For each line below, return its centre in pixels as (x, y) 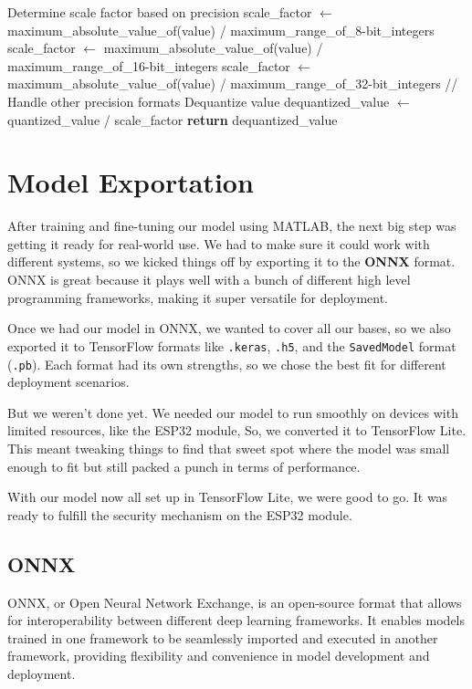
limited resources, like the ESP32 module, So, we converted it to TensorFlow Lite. (237, 430)
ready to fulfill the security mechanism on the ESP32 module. (180, 514)
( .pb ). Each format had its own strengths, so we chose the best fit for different (227, 364)
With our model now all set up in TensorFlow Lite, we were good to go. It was (228, 497)
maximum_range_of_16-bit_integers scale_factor (149, 65)
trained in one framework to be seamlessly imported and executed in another (223, 637)
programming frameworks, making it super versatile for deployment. (198, 297)
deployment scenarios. (68, 382)
